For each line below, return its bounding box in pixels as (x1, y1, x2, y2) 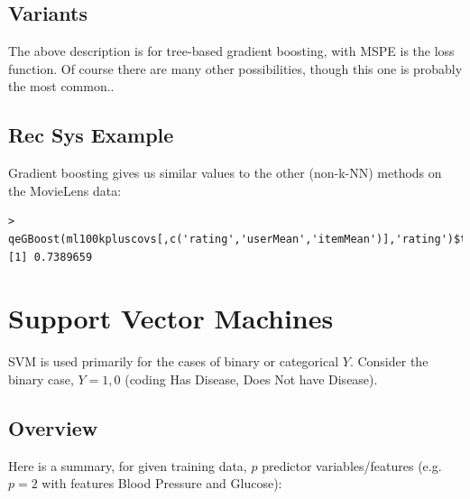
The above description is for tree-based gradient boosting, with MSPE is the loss (8, 42, 455, 60)
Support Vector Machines (8, 300, 334, 337)
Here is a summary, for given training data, (8, 456, 247, 475)
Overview (8, 413, 98, 441)
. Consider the (349, 352, 429, 371)
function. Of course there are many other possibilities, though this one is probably (8, 59, 463, 78)
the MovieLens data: (8, 180, 122, 199)
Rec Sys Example (8, 121, 174, 149)
